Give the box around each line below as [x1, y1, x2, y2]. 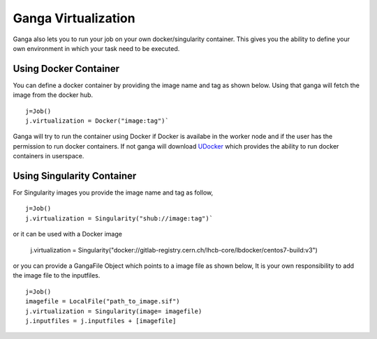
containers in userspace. [13, 152, 84, 160]
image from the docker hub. [13, 91, 94, 99]
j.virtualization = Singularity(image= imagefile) [25, 307, 202, 315]
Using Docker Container [13, 63, 120, 75]
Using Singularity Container [13, 170, 137, 181]
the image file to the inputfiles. [13, 271, 101, 280]
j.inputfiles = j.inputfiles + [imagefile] [25, 317, 177, 324]
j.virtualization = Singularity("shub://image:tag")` [25, 214, 213, 223]
